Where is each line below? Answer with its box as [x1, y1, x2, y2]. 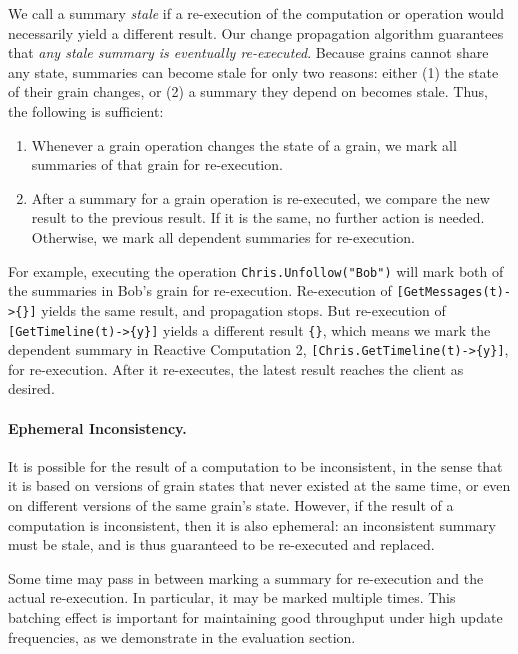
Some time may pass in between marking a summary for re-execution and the [8, 567, 484, 588]
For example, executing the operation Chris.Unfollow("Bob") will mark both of [8, 260, 504, 281]
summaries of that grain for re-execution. [31, 154, 283, 175]
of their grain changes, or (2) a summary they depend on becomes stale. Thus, [8, 81, 489, 102]
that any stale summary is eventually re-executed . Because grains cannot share [8, 42, 489, 63]
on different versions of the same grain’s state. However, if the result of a [8, 494, 454, 515]
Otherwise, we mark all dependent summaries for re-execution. [31, 226, 415, 247]
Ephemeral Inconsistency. [8, 417, 187, 438]
